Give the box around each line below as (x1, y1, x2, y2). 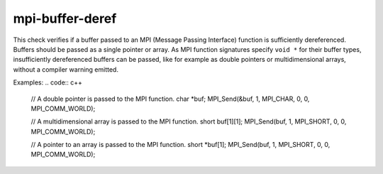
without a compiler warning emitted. (13, 65, 118, 74)
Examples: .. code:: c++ (13, 78, 83, 87)
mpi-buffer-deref (13, 11, 117, 26)
